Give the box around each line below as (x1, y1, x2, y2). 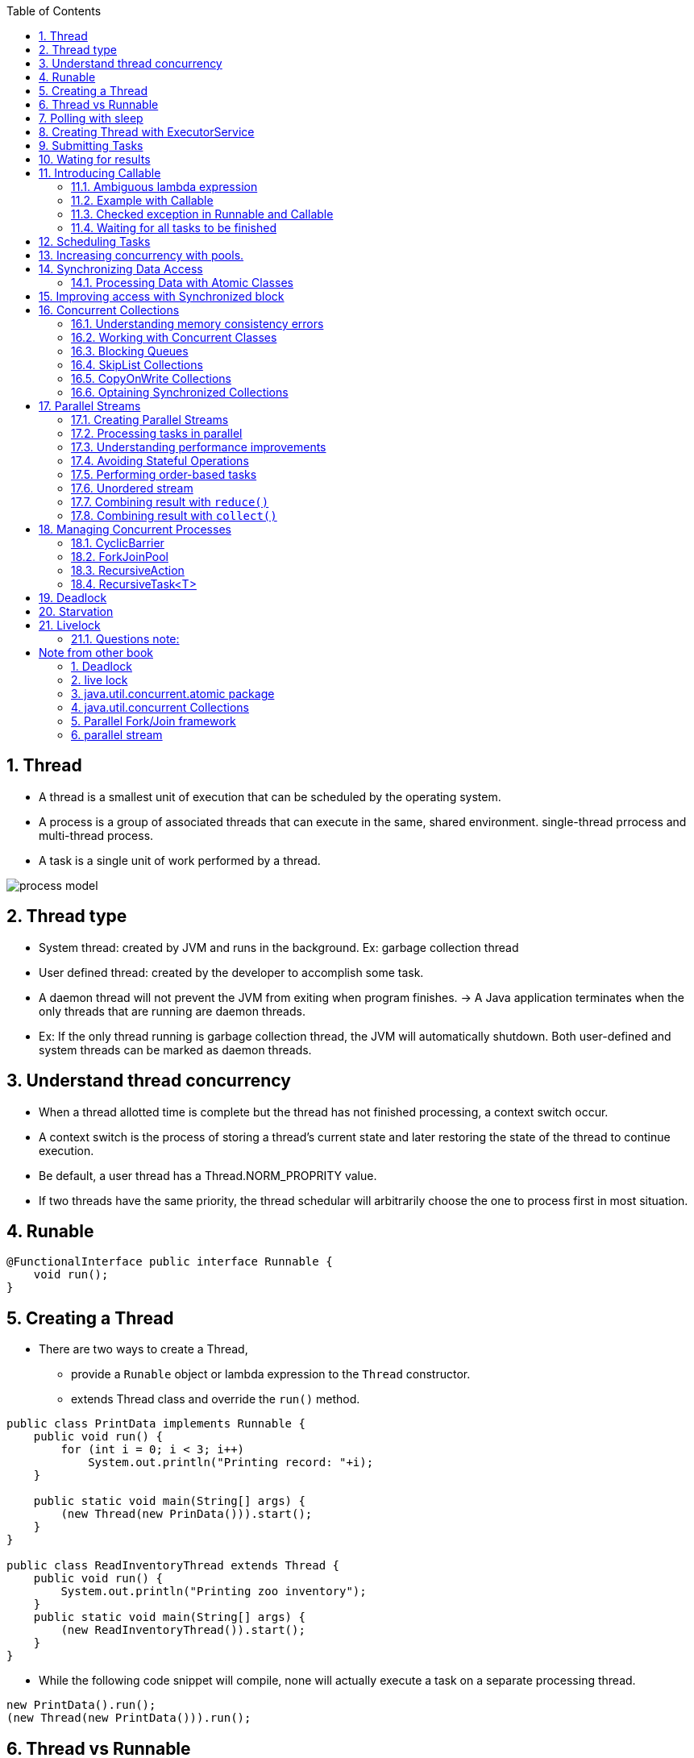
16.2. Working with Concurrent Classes (71, 330, 277, 344)
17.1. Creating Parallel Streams (71, 413, 229, 426)
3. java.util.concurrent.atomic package (71, 687, 275, 700)
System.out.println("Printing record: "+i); (88, 1456, 374, 1469)
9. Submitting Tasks (39, 139, 143, 152)
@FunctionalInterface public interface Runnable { (6, 1255, 333, 1269)
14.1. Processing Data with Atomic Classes (71, 276, 293, 289)
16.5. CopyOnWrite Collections (71, 372, 231, 385)
